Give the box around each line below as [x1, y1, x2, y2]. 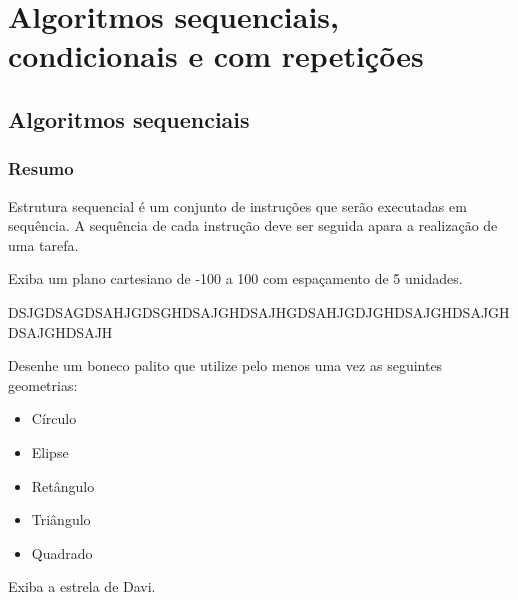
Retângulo [31, 475, 95, 496]
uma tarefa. [8, 234, 79, 255]
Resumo [8, 156, 74, 181]
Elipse [31, 441, 69, 462]
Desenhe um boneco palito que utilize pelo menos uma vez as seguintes [8, 355, 443, 376]
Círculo [31, 408, 77, 429]
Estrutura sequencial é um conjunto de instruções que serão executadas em [8, 195, 467, 216]
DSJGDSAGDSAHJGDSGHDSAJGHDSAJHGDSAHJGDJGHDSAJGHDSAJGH [8, 301, 510, 322]
